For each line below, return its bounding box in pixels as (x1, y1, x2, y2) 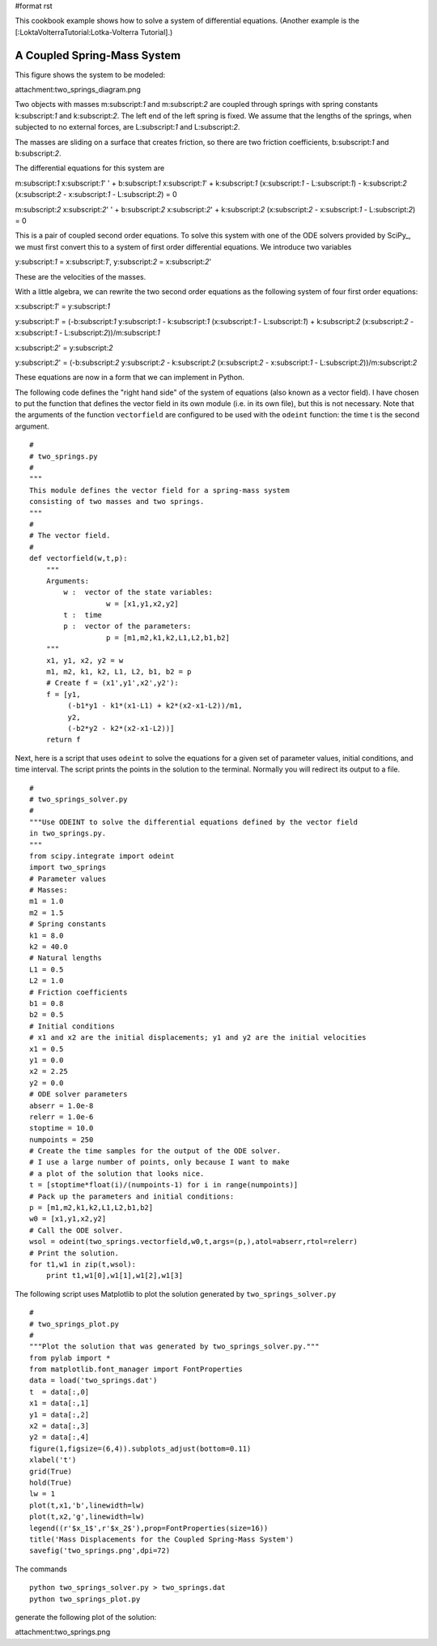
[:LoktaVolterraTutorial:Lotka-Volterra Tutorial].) (15, 27, 173, 36)
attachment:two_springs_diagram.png (15, 85, 141, 95)
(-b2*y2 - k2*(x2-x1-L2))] (67, 724, 175, 733)
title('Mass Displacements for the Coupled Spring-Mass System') (29, 1534, 295, 1544)
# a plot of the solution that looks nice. (29, 1169, 205, 1178)
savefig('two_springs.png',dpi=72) (29, 1546, 171, 1555)
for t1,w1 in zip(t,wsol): (29, 1259, 137, 1268)
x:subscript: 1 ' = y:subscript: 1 (15, 301, 111, 311)
